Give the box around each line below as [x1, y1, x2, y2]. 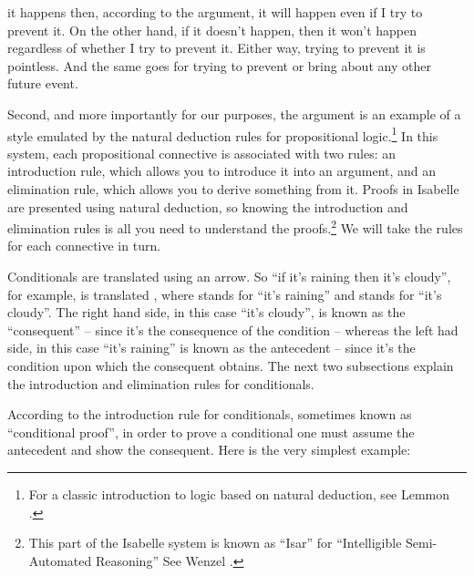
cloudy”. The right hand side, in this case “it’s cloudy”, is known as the [7, 303, 406, 322]
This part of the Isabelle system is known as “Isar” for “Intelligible [28, 533, 402, 552]
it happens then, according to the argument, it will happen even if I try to [7, 3, 423, 21]
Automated [28, 550, 92, 570]
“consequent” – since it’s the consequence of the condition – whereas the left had [7, 320, 459, 339]
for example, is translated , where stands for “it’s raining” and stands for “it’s [7, 284, 442, 303]
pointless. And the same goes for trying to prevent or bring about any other [7, 56, 431, 75]
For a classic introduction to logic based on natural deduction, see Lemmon [28, 484, 450, 503]
